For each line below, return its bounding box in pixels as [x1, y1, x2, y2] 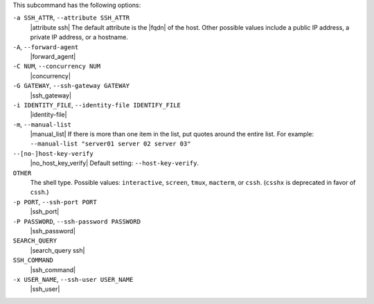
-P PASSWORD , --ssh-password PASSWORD [12, 217, 141, 225]
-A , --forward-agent [12, 42, 79, 51]
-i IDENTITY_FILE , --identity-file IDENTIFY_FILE [12, 100, 181, 109]
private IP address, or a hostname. [30, 33, 128, 42]
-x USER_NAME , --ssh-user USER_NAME [12, 275, 134, 283]
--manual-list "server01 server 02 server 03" [30, 140, 191, 148]
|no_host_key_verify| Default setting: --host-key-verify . [30, 159, 199, 168]
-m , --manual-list [12, 120, 72, 128]
